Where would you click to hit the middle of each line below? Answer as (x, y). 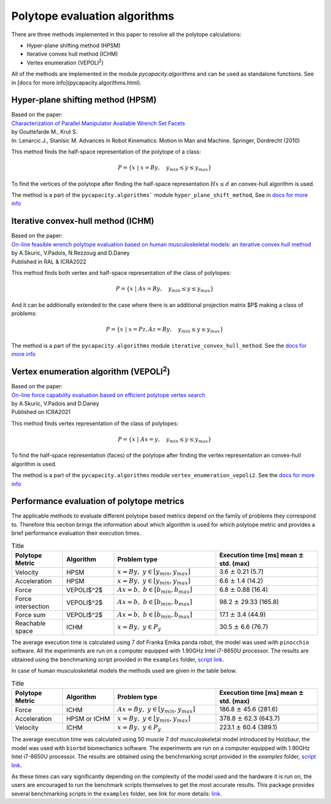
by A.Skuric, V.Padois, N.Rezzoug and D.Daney (70, 253)
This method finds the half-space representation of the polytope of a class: (106, 151)
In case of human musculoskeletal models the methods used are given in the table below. (124, 671)
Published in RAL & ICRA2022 (49, 261)
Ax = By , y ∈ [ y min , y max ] (156, 710)
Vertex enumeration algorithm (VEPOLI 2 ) (91, 371)
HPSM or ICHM (88, 719)
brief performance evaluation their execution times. (76, 533)
